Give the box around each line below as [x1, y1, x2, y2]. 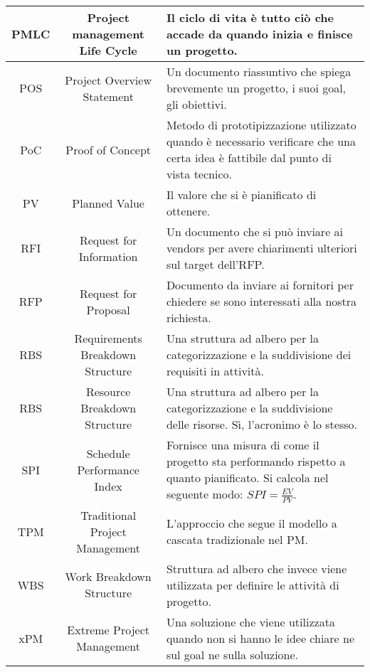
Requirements [74, 330, 142, 346]
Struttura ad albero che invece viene [166, 560, 347, 577]
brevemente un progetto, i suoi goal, [166, 80, 347, 96]
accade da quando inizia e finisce [166, 26, 353, 42]
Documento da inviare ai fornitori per [166, 277, 354, 293]
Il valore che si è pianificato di [166, 186, 317, 203]
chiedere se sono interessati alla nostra [166, 293, 357, 309]
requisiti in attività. [166, 363, 264, 379]
